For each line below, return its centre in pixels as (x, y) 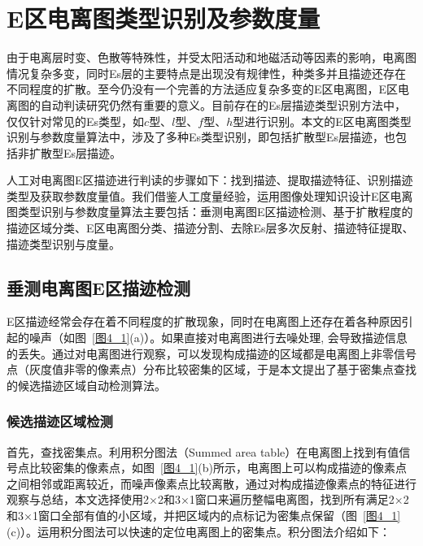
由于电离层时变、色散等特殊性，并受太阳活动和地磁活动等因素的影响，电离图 (211, 57)
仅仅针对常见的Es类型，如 (76, 121)
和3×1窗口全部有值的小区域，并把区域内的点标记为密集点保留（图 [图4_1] (204, 516)
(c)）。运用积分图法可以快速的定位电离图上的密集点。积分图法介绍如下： (199, 531)
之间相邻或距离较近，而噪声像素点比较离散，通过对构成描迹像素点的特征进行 (211, 483)
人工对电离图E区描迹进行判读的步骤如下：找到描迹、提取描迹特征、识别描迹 (210, 180)
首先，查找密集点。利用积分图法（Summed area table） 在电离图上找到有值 (203, 451)
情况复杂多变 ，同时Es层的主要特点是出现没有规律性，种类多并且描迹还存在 (207, 73)
